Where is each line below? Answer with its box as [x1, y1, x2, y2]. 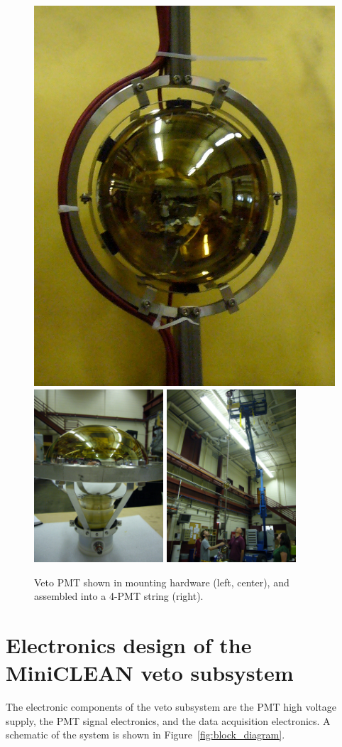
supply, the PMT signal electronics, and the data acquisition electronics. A [6, 713, 331, 728]
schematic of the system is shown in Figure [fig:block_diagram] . [6, 727, 285, 742]
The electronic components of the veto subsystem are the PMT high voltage [6, 699, 337, 714]
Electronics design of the [6, 630, 252, 660]
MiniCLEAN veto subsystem [6, 658, 294, 687]
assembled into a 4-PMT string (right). [34, 589, 204, 603]
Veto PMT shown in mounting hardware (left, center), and [34, 574, 289, 589]
